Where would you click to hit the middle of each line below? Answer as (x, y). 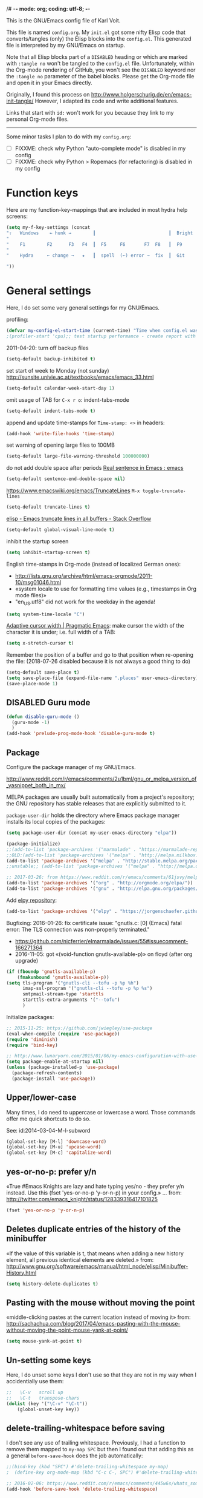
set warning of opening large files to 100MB (60, 445)
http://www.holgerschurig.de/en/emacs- (141, 94)
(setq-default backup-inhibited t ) (51, 359)
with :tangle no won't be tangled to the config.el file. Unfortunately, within (100, 63)
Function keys (42, 193)
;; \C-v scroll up (35, 1392)
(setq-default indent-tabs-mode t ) (51, 411)
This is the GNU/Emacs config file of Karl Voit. (63, 20)
